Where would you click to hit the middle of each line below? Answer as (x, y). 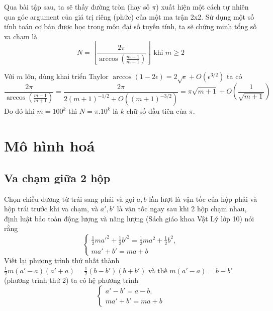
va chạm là (21, 36)
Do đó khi (19, 111)
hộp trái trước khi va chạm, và (51, 209)
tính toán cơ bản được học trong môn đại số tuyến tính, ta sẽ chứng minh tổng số (130, 26)
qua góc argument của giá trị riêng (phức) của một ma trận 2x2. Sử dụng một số (129, 16)
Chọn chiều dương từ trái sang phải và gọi (69, 199)
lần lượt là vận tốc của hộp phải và (203, 199)
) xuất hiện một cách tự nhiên (202, 7)
